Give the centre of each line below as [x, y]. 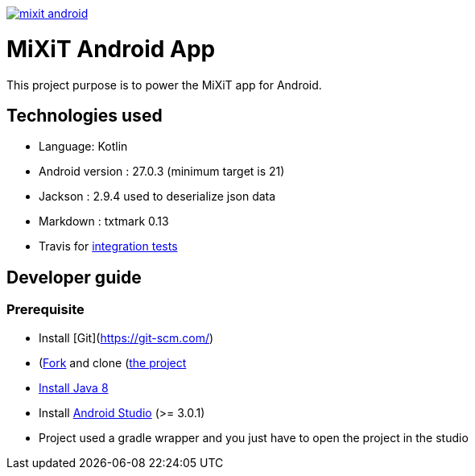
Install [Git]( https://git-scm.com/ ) [126, 337]
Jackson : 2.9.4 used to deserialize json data [157, 197]
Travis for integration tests [108, 246]
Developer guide [74, 277]
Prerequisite [45, 310]
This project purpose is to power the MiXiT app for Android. [164, 85]
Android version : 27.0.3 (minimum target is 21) [162, 172]
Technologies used [85, 115]
